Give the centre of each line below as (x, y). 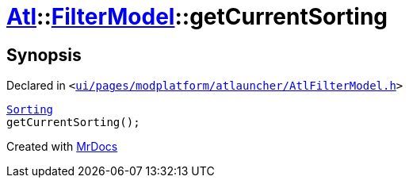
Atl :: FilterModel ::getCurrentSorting (197, 17)
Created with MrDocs (62, 147)
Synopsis (44, 55)
